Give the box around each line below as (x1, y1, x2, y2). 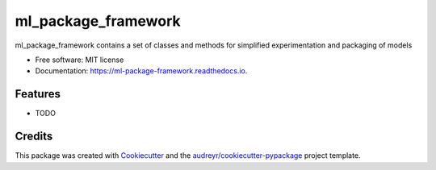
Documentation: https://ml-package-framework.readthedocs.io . (35, 66, 248, 76)
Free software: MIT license (35, 55, 124, 64)
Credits (15, 130, 53, 143)
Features (15, 87, 61, 101)
